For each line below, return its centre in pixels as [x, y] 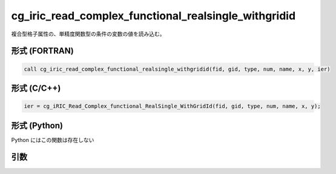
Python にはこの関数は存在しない [53, 140]
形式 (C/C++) [36, 88]
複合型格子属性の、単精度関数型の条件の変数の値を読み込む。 [88, 34]
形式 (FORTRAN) [42, 51]
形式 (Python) [37, 125]
